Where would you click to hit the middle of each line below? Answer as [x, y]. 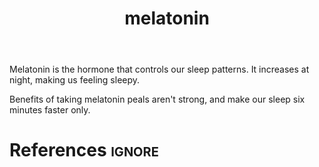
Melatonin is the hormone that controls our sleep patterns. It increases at [159, 69]
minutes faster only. [50, 110]
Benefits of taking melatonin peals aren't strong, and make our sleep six [157, 99]
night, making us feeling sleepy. [75, 80]
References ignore [84, 150]
